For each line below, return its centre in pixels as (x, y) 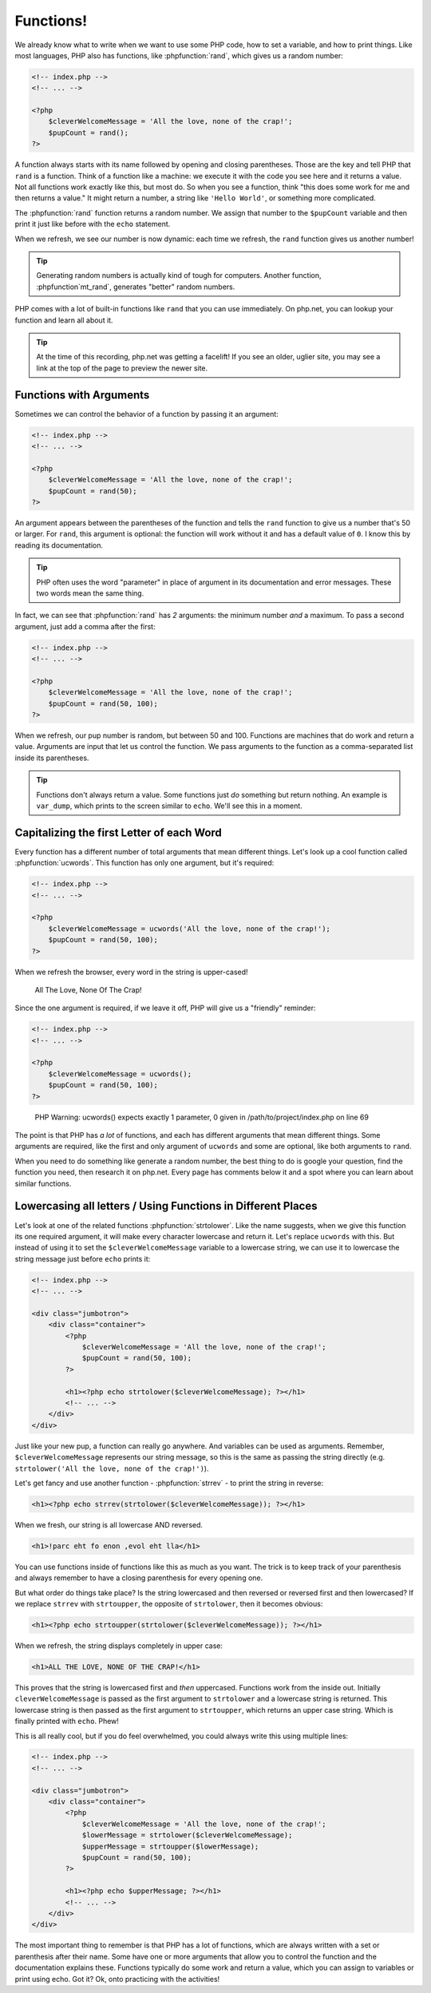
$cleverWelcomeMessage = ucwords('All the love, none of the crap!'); (190, 929)
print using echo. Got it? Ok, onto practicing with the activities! (117, 1979)
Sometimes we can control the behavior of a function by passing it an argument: (146, 414)
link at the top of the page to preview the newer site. (122, 368)
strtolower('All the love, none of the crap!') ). (112, 1468)
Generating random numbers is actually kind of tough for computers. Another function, (179, 275)
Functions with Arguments (82, 395)
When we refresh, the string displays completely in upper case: (119, 1646)
